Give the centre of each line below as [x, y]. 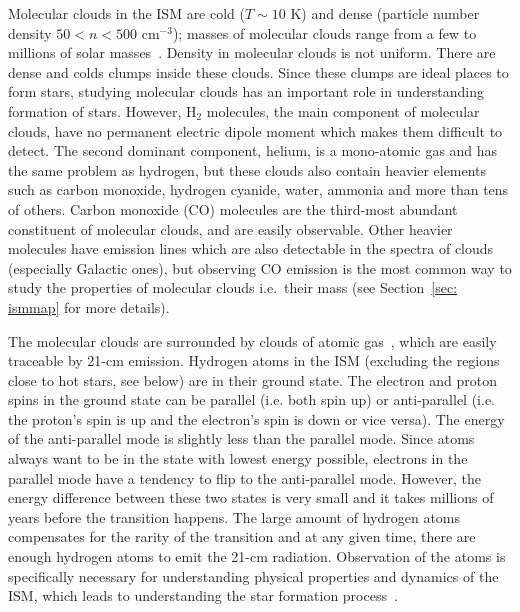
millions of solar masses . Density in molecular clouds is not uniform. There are [252, 52]
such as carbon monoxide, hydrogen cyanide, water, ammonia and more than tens [258, 189]
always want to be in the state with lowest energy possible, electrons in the [238, 458]
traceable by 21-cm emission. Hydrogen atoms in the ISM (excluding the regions [254, 360]
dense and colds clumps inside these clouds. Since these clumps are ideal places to [258, 71]
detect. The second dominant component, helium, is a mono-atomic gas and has [253, 150]
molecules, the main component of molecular [343, 110]
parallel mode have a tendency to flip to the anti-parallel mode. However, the [244, 477]
